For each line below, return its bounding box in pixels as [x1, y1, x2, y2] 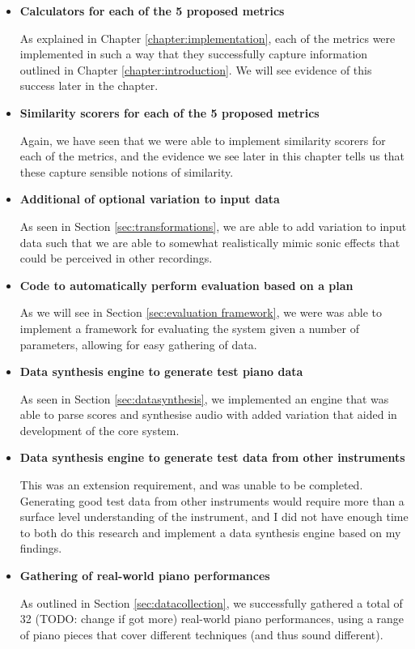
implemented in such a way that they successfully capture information [19, 45, 368, 62]
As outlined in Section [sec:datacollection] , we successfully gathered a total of [19, 594, 403, 611]
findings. [19, 540, 62, 557]
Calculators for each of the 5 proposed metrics [19, 2, 285, 19]
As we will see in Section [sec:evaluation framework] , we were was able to [19, 304, 382, 321]
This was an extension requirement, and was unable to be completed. [19, 476, 363, 493]
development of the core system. [19, 421, 180, 438]
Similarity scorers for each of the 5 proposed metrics [19, 104, 320, 121]
